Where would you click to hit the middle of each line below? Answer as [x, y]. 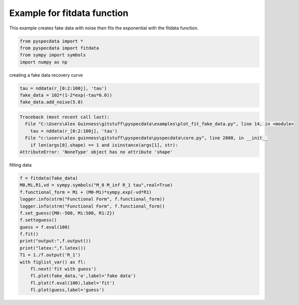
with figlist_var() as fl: [53, 262]
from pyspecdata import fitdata [59, 48]
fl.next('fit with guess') [63, 269]
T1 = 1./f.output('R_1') [50, 255]
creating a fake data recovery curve [46, 75]
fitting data [20, 165]
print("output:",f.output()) [55, 241]
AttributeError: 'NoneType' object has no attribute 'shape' [96, 152]
